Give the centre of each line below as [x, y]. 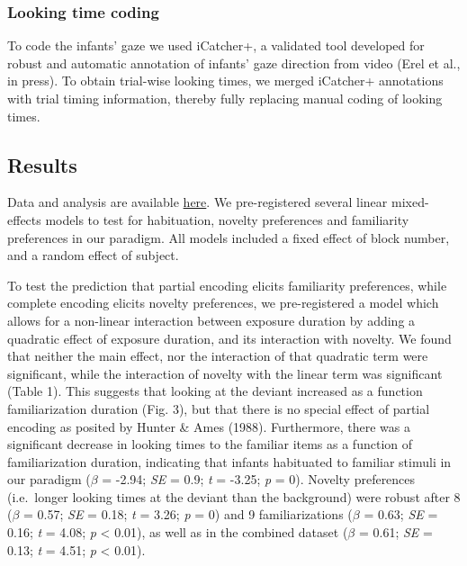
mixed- [410, 202]
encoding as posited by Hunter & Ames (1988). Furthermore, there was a [209, 426]
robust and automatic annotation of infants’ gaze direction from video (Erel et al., [234, 63]
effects [24, 219]
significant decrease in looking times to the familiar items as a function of [210, 444]
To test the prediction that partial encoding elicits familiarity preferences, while [227, 285]
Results [42, 164]
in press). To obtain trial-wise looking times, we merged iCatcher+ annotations [225, 81]
